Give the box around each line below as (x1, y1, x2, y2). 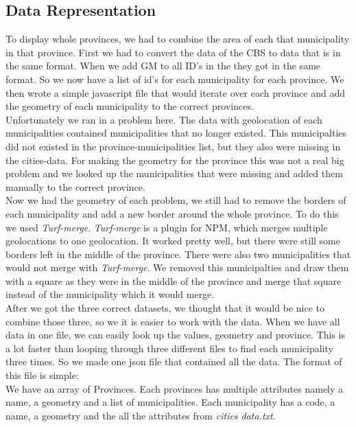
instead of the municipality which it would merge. (5, 287, 215, 301)
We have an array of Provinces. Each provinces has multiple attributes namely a (5, 381, 344, 395)
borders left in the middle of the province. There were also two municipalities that (5, 246, 351, 261)
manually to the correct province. (5, 179, 145, 194)
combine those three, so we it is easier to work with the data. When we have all (5, 314, 340, 328)
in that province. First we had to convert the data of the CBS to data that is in (5, 45, 341, 59)
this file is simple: (5, 368, 79, 382)
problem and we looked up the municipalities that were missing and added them (5, 166, 343, 181)
